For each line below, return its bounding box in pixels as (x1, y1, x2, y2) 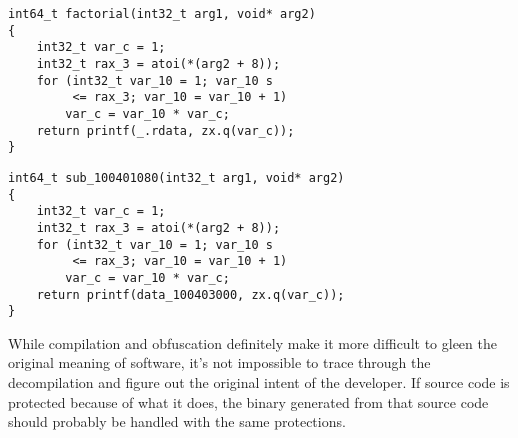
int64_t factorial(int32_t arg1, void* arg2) (8, 7, 316, 21)
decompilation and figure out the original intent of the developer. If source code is (8, 372, 510, 392)
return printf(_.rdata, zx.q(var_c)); (36, 123, 295, 138)
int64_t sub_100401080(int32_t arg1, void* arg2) (8, 170, 345, 185)
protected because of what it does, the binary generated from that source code (8, 391, 489, 412)
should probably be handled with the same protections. (8, 411, 346, 432)
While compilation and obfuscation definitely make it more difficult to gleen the (8, 332, 497, 353)
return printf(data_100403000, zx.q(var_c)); (36, 287, 345, 302)
